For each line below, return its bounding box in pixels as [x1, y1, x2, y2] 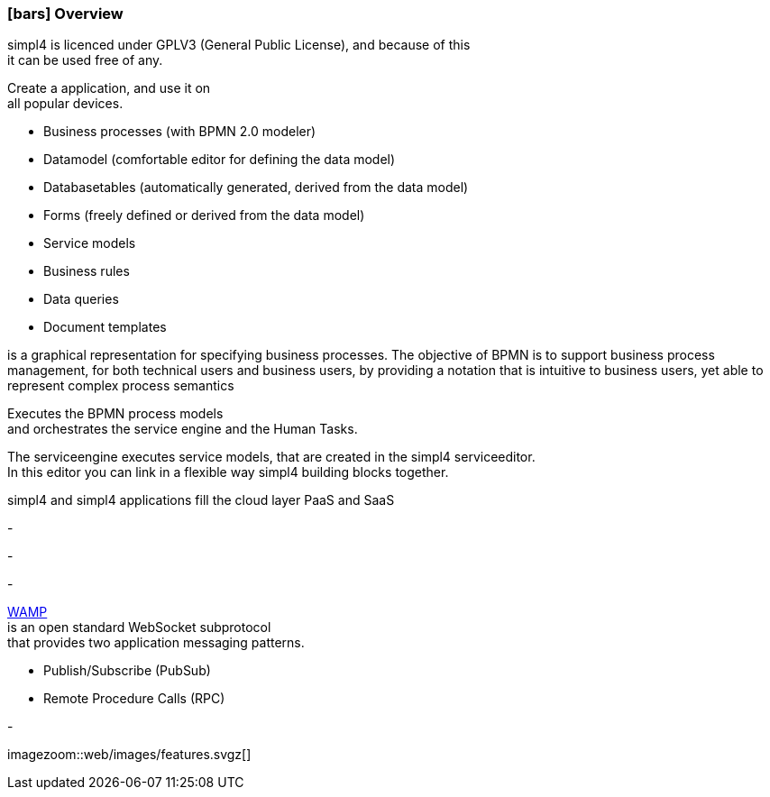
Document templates [43, 319, 167, 335]
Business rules [43, 263, 130, 279]
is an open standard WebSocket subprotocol [7, 619, 271, 636]
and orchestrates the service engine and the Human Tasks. [7, 421, 358, 437]
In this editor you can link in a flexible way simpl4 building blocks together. [7, 464, 449, 481]
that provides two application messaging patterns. [7, 635, 305, 651]
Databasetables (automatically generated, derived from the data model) [43, 179, 469, 196]
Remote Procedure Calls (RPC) [43, 691, 225, 707]
